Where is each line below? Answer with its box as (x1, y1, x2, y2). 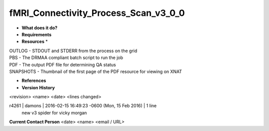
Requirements (21, 31, 52, 37)
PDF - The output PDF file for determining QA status (9, 62, 117, 67)
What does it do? (21, 25, 58, 31)
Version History (21, 84, 55, 90)
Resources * (21, 39, 48, 45)
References (21, 77, 46, 84)
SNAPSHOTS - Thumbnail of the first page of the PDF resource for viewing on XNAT (9, 68, 182, 74)
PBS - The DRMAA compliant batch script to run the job (9, 55, 124, 61)
